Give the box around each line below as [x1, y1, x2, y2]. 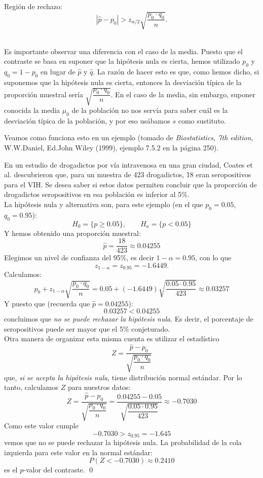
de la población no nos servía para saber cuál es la [71, 105, 228, 115]
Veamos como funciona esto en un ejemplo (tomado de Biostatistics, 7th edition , [4, 132, 253, 143]
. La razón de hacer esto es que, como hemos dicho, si [93, 66, 259, 77]
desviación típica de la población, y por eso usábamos [4, 115, 170, 126]
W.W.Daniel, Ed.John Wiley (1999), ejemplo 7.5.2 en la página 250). [4, 142, 218, 153]
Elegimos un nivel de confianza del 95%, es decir [4, 252, 154, 263]
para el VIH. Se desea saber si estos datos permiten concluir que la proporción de [4, 179, 257, 189]
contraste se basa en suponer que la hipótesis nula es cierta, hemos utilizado [4, 56, 240, 66]
